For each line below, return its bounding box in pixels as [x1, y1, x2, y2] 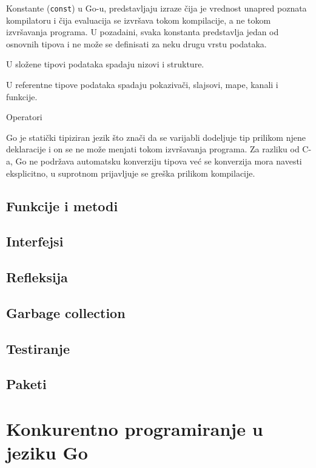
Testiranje [6, 339, 70, 358]
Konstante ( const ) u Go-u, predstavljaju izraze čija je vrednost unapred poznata [6, 2, 307, 14]
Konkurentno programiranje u [6, 416, 263, 441]
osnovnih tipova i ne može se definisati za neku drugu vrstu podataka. [6, 37, 267, 50]
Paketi [6, 375, 47, 393]
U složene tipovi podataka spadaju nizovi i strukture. [6, 58, 204, 70]
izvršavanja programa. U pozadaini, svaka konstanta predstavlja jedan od [6, 25, 279, 38]
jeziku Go [6, 440, 88, 465]
